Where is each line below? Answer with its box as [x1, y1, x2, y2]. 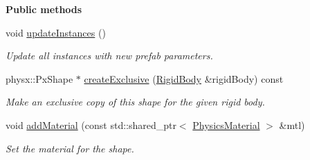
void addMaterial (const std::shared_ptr [6, 117, 176, 132]
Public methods [6, 2, 82, 16]
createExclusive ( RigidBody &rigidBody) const [84, 71, 284, 86]
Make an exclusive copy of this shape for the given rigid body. [6, 94, 265, 109]
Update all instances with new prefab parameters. [6, 48, 213, 63]
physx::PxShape [6, 71, 73, 86]
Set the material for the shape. [6, 141, 134, 155]
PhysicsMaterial [192, 117, 260, 132]
